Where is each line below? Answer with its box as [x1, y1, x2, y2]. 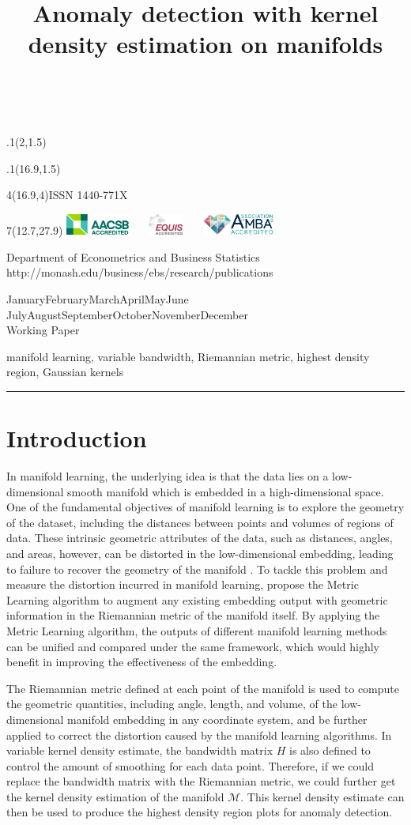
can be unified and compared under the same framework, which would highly [6, 638, 379, 654]
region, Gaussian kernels [6, 364, 124, 380]
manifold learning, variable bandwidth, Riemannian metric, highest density [6, 348, 370, 364]
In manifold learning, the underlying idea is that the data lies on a [6, 468, 329, 484]
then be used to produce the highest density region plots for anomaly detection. [6, 804, 393, 820]
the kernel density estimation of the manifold [6, 788, 224, 804]
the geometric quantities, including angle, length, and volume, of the [6, 695, 337, 712]
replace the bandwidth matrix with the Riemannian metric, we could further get [6, 773, 396, 789]
